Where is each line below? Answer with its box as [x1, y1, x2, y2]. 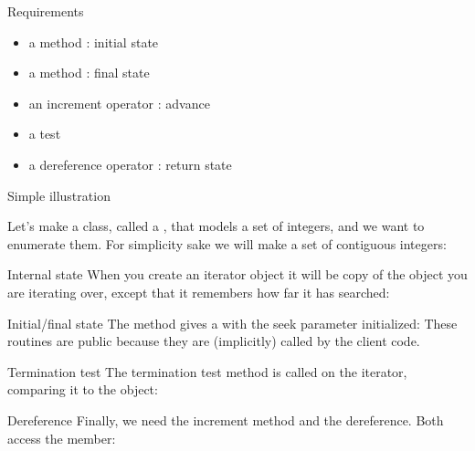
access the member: [7, 428, 116, 447]
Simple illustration [7, 185, 111, 205]
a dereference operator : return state [28, 154, 232, 173]
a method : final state [28, 63, 150, 82]
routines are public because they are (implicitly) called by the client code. [7, 331, 420, 351]
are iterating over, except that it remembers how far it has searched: [7, 282, 390, 301]
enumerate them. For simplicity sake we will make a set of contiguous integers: [7, 234, 447, 253]
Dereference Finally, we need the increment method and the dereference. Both [7, 410, 444, 429]
